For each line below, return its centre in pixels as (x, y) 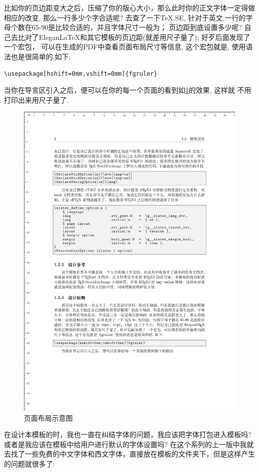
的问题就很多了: (29, 464)
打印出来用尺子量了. (36, 99)
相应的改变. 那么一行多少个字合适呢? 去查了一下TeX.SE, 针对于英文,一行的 (125, 17)
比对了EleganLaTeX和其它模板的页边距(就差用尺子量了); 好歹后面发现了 (134, 37)
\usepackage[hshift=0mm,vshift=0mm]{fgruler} (81, 74)
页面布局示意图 (48, 417)
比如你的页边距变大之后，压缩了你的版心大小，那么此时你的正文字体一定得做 (129, 7)
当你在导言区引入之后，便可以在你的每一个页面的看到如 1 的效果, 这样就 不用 (128, 90)
